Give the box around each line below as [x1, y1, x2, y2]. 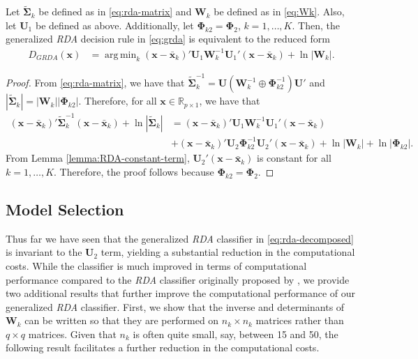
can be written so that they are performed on [24, 313, 219, 328]
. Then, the [292, 17, 340, 32]
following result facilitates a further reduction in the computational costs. [6, 340, 320, 355]
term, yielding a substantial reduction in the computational [100, 245, 355, 259]
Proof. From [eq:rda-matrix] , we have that [6, 75, 185, 90]
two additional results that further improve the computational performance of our [6, 286, 355, 300]
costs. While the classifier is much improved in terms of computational [6, 258, 307, 273]
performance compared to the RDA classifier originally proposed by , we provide [6, 272, 350, 287]
